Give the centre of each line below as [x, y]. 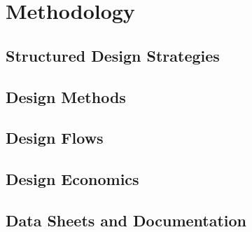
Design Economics [72, 179]
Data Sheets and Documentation [126, 220]
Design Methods [66, 96]
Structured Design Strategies [113, 55]
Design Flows [55, 138]
